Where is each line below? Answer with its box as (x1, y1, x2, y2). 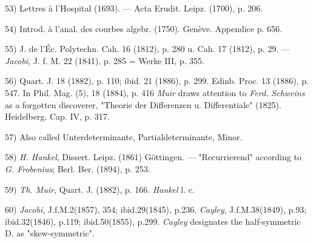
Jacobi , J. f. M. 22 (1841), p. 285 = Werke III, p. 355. (5, 54, 204, 66)
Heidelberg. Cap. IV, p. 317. (5, 110, 110, 123)
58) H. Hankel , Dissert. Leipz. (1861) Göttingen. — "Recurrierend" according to (5, 151, 301, 163)
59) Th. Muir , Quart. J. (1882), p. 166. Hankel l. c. (5, 183, 195, 195)
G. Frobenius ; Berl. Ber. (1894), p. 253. (5, 162, 150, 175)
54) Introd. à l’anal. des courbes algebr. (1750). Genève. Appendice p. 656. (5, 22, 282, 34)
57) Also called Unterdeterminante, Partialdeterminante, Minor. (5, 130, 243, 143)
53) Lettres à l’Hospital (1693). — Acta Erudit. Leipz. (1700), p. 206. (5, 2, 263, 14)
